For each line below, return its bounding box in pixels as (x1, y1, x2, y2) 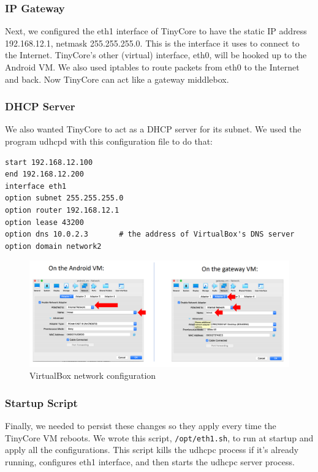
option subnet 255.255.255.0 (5, 194, 124, 203)
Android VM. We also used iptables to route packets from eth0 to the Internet (5, 61, 300, 73)
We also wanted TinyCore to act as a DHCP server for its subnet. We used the (5, 123, 301, 135)
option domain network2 (5, 242, 102, 251)
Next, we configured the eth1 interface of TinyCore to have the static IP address (5, 25, 307, 37)
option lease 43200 (5, 218, 84, 227)
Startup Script (5, 395, 78, 410)
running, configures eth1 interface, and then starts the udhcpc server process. (5, 455, 295, 468)
